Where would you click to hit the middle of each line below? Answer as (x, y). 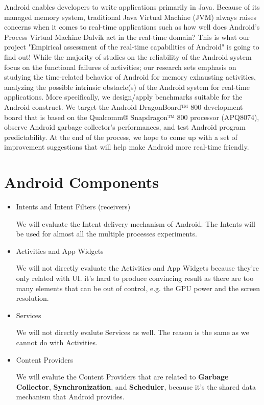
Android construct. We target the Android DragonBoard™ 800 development (124, 106)
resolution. (32, 298)
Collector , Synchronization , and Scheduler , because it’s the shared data (136, 386)
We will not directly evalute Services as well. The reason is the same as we (133, 332)
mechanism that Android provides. (70, 397)
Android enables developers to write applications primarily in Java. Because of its (132, 7)
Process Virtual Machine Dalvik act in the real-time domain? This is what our (127, 37)
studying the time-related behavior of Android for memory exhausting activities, (130, 77)
